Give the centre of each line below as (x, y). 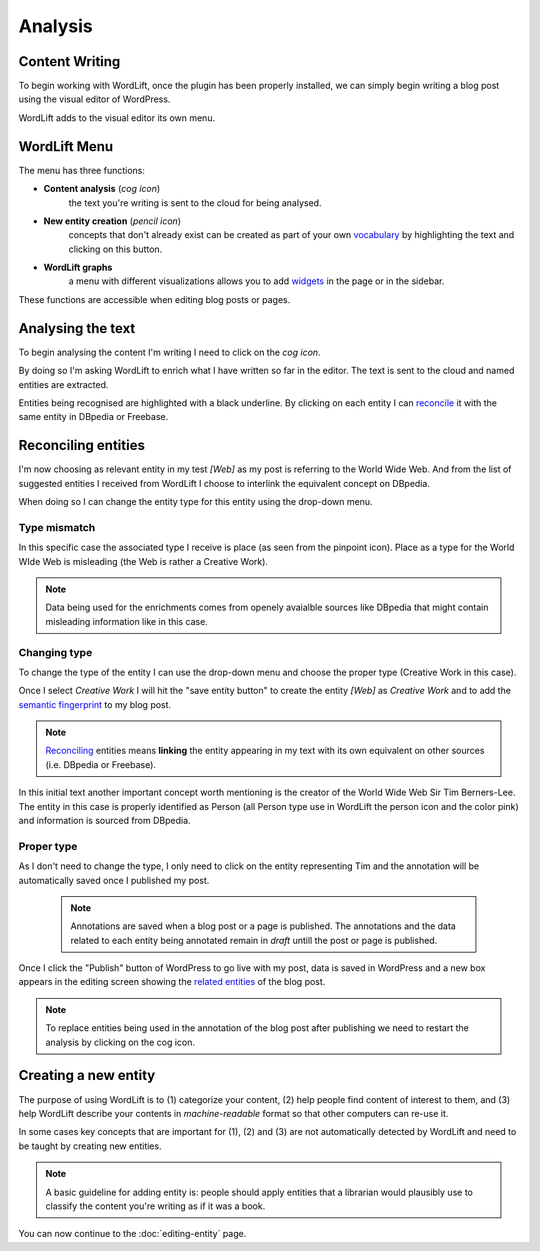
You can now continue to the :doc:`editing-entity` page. (132, 1234)
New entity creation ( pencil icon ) (112, 221)
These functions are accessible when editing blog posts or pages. (154, 299)
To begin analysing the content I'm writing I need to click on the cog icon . (169, 352)
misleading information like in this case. (127, 621)
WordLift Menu (66, 146)
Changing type (55, 652)
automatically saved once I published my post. (114, 880)
